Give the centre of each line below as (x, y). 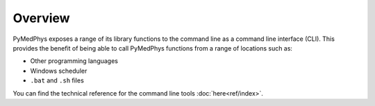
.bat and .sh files (57, 80)
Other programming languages (74, 61)
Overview (41, 18)
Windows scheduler (59, 71)
